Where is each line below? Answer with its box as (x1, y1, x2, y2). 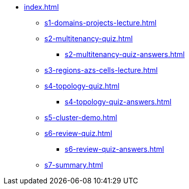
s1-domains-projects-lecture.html (44, 18, 157, 27)
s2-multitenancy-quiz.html (44, 34, 133, 43)
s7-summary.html (44, 160, 103, 169)
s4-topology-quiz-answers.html (65, 97, 172, 106)
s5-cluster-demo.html (44, 113, 117, 122)
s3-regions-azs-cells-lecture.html (44, 66, 158, 74)
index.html (24, 3, 59, 11)
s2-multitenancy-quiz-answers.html (65, 50, 185, 59)
